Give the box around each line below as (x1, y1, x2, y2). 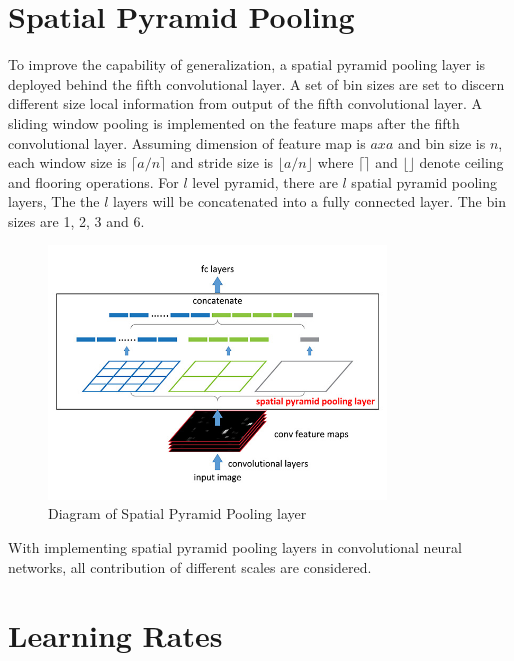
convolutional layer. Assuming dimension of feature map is (8, 132, 366, 153)
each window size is (8, 152, 127, 173)
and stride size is (170, 152, 274, 173)
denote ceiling (419, 152, 504, 173)
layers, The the (8, 191, 100, 212)
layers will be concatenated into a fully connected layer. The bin (113, 191, 506, 212)
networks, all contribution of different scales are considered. (8, 556, 372, 577)
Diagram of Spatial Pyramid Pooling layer (48, 503, 307, 524)
